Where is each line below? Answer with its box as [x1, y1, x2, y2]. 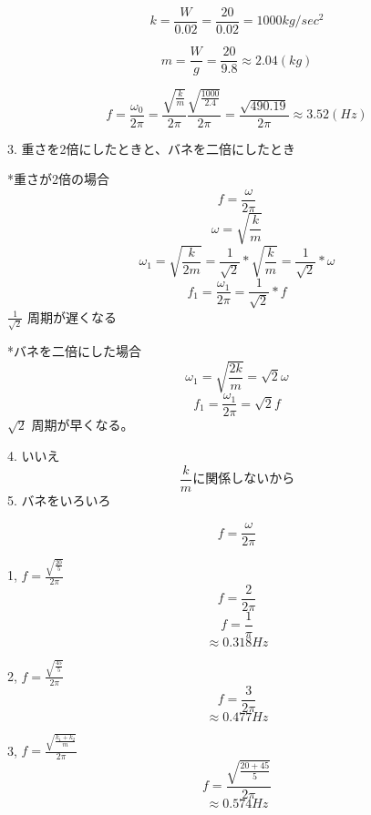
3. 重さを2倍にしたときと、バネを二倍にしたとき [7, 138, 295, 158]
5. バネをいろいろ [7, 490, 111, 509]
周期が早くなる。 [31, 415, 134, 434]
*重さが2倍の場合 [7, 169, 109, 188]
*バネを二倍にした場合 [7, 341, 141, 361]
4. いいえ [7, 446, 60, 465]
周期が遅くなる [26, 307, 117, 326]
